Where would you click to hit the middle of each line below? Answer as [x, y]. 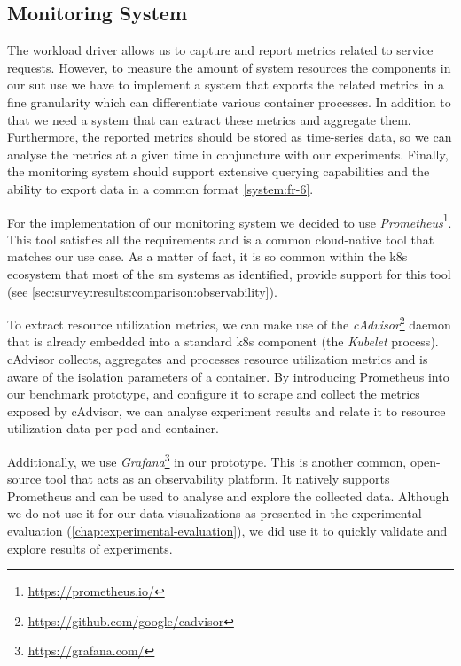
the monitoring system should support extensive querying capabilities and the [219, 171]
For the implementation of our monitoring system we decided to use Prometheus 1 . [230, 221]
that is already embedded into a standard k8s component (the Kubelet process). [223, 341]
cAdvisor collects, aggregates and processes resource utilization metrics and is [218, 359]
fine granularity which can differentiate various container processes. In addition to [229, 101]
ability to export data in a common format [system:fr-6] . [160, 188]
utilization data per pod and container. [113, 428]
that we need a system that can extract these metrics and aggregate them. [209, 119]
